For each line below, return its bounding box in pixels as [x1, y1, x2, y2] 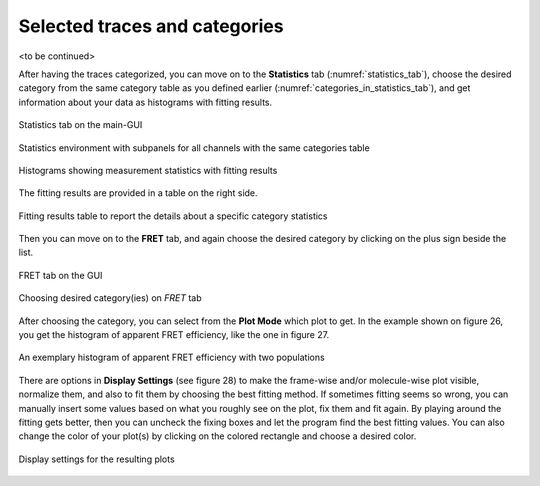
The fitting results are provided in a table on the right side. [18, 187, 259, 199]
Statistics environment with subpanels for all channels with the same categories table [18, 141, 370, 154]
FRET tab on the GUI [18, 269, 103, 281]
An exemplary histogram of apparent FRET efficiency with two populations [18, 351, 325, 364]
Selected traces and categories [18, 15, 284, 37]
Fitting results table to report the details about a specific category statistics [18, 210, 329, 222]
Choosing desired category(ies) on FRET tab [18, 292, 202, 304]
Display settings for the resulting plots [18, 453, 175, 465]
